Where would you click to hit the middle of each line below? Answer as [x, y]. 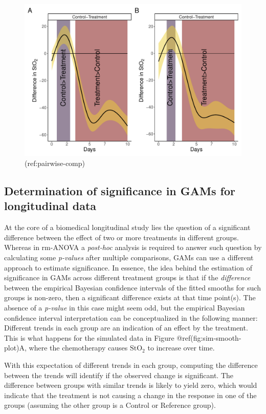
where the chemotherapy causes [78, 348]
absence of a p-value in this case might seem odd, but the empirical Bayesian [125, 307]
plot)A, [15, 348]
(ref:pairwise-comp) [55, 163]
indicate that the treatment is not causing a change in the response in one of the [130, 395]
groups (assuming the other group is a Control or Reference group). [110, 405]
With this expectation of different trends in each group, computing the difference [131, 365]
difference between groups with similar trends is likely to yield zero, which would [131, 385]
